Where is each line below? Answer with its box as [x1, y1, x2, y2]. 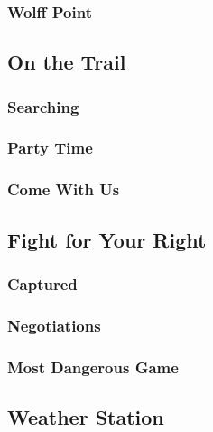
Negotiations [7, 314, 101, 336]
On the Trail [7, 48, 126, 76]
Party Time [7, 136, 93, 159]
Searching [7, 95, 79, 117]
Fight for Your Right [7, 225, 207, 253]
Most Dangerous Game [7, 355, 179, 378]
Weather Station [7, 402, 164, 430]
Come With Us [7, 178, 120, 201]
